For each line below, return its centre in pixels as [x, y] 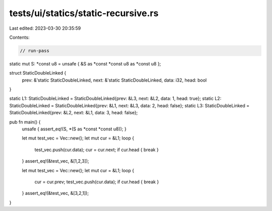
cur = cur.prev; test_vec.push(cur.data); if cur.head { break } [97, 182]
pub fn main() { [25, 122]
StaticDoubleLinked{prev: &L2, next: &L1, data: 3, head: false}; [74, 113]
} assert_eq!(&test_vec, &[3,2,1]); [55, 193]
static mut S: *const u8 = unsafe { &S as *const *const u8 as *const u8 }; [85, 63]
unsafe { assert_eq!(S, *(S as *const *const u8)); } [74, 129]
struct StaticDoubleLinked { [38, 73]
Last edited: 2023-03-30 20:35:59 [45, 28]
